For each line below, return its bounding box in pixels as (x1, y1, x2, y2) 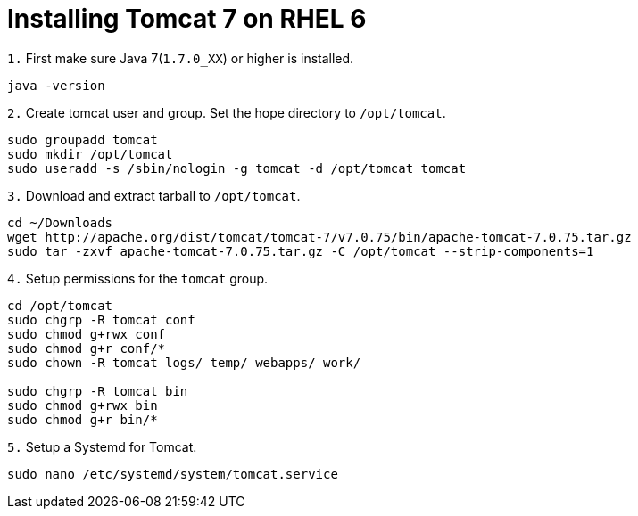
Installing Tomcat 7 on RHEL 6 (7, 4, 367, 34)
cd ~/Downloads (7, 215, 113, 230)
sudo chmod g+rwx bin (7, 397, 158, 413)
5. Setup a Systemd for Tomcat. (7, 438, 197, 455)
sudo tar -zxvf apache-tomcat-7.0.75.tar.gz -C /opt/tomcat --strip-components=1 (7, 243, 594, 258)
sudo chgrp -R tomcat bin (7, 383, 188, 398)
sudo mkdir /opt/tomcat (7, 146, 173, 161)
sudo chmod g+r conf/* (7, 340, 166, 356)
